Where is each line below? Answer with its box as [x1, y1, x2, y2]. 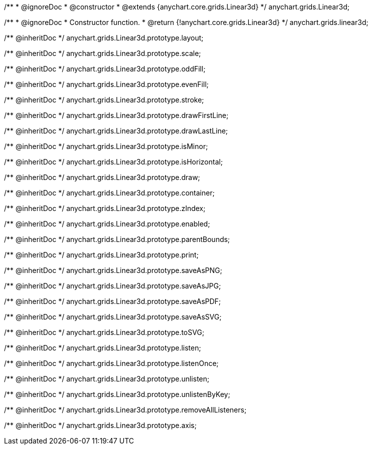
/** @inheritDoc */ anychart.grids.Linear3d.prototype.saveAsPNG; [4, 266, 222, 274]
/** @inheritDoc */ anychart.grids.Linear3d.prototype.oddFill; [4, 64, 206, 73]
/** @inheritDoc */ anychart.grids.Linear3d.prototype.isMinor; [4, 142, 208, 150]
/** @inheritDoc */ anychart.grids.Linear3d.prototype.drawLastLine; [4, 126, 228, 135]
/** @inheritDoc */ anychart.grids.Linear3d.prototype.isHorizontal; [4, 157, 223, 166]
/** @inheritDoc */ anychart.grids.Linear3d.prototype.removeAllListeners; [4, 405, 247, 414]
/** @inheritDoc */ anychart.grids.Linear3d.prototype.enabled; [4, 219, 210, 228]
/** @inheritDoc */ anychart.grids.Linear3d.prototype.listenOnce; [4, 359, 219, 367]
